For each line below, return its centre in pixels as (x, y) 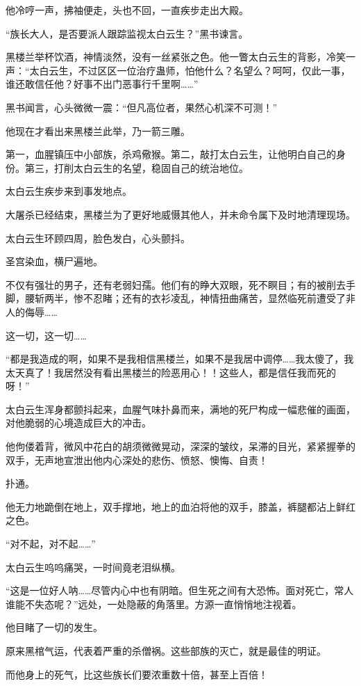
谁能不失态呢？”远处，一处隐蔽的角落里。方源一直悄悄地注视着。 (154, 604)
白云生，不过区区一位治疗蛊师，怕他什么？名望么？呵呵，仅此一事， (195, 70)
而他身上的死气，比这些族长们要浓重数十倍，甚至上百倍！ (137, 674)
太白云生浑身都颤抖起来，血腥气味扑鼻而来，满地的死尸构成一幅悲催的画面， (180, 409)
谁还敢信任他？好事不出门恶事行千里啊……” (102, 84)
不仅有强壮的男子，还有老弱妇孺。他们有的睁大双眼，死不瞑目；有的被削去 (176, 284)
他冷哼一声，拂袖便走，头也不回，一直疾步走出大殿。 (127, 10)
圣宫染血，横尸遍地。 (54, 261)
